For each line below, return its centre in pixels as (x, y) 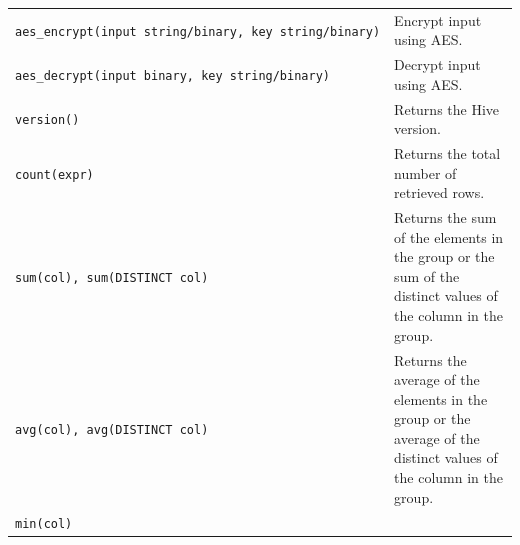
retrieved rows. (439, 192)
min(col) (44, 523)
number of (425, 172)
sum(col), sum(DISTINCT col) (112, 277)
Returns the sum (445, 217)
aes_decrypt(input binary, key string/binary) (172, 75)
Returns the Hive (447, 108)
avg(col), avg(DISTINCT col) (112, 430)
